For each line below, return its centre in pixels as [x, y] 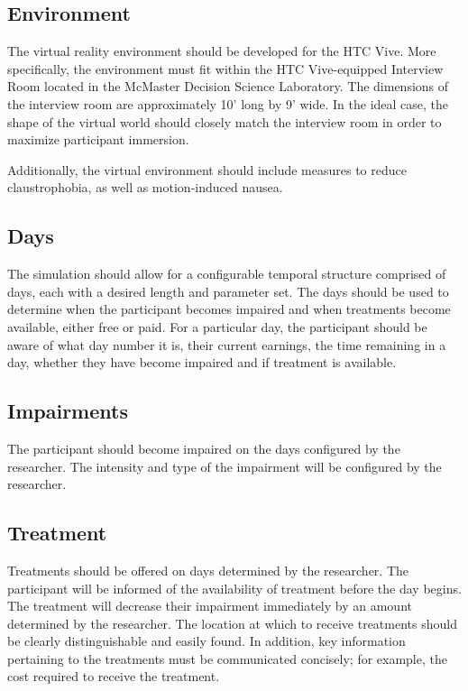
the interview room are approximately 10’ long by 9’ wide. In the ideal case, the [228, 103]
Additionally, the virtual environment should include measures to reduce [207, 169]
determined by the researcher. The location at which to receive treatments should [232, 623]
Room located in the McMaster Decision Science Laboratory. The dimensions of [228, 86]
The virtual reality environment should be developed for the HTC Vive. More [222, 51]
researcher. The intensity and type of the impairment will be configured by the [225, 466]
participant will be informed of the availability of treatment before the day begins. [234, 588]
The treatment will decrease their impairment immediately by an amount [210, 606]
